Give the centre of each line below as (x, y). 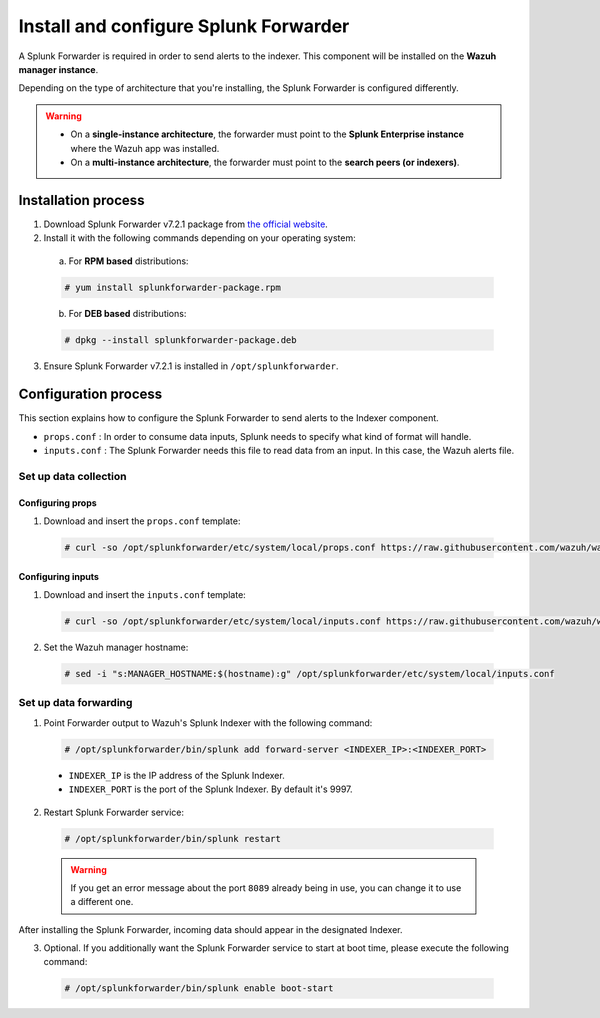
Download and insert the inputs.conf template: (145, 595)
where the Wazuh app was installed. (145, 148)
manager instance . (58, 69)
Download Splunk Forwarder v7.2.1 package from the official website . (186, 224)
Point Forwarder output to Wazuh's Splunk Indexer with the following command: (208, 722)
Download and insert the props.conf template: (142, 521)
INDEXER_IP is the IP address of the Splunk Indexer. (176, 775)
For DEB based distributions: (127, 313)
